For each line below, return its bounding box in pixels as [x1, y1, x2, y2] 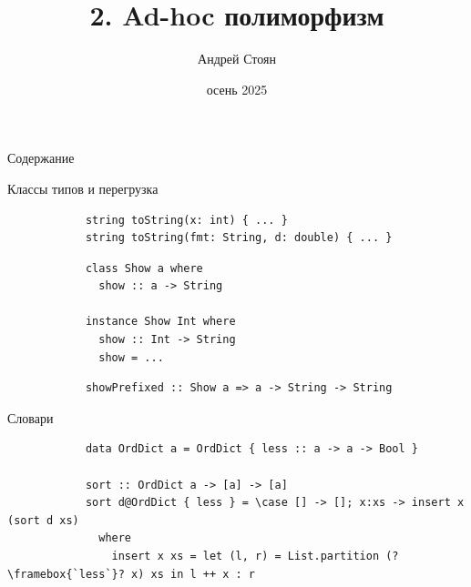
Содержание [7, 148, 75, 167]
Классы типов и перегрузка [7, 178, 159, 197]
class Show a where [85, 261, 203, 275]
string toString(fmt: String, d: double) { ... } [85, 231, 393, 245]
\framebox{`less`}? [7, 567, 125, 581]
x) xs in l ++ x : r [131, 567, 256, 581]
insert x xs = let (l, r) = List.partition [111, 550, 380, 562]
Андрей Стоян [198, 49, 276, 68]
